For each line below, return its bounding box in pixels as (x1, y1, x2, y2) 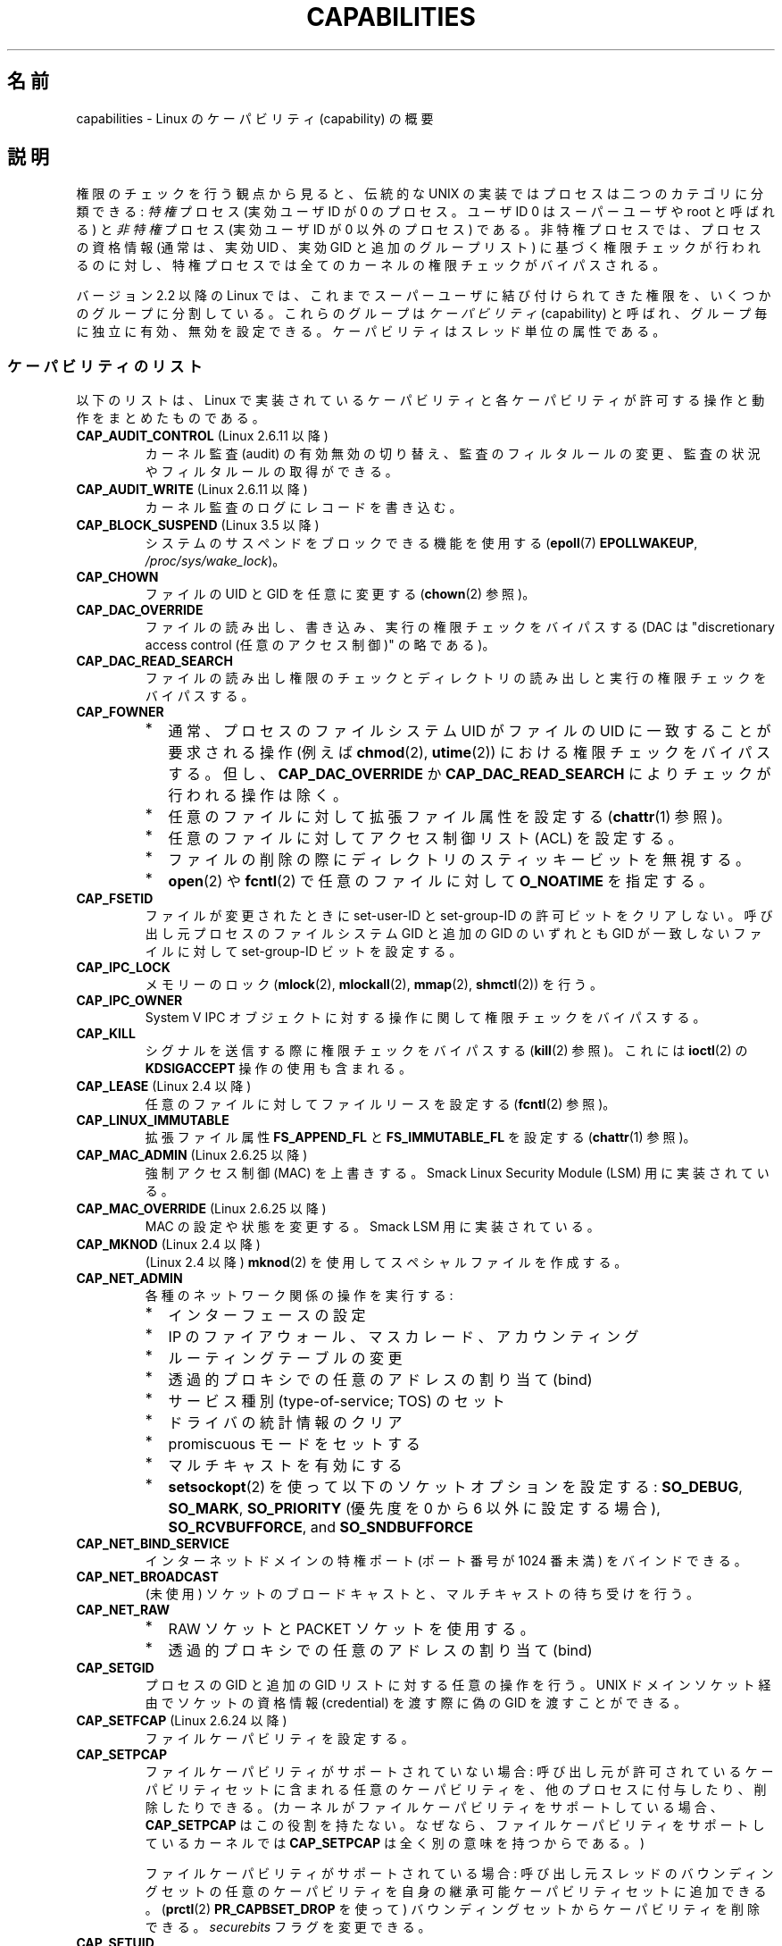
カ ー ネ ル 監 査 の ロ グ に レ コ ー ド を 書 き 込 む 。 (145, 499, 462, 516)
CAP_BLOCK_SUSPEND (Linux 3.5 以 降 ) (76, 517, 320, 533)
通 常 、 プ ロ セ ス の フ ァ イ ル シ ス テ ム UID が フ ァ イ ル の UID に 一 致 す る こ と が (168, 722, 771, 741)
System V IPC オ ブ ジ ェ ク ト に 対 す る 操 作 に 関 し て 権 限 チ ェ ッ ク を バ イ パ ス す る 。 (145, 1010, 706, 1026)
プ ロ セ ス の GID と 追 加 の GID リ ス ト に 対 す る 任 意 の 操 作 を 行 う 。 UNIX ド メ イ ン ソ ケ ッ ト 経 (145, 1677, 771, 1693)
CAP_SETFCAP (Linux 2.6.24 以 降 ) (76, 1713, 287, 1729)
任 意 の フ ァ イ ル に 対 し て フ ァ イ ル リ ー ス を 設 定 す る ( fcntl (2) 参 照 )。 (145, 1096, 616, 1112)
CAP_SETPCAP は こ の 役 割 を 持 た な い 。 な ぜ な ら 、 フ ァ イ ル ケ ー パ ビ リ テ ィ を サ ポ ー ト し (145, 1817, 765, 1833)
